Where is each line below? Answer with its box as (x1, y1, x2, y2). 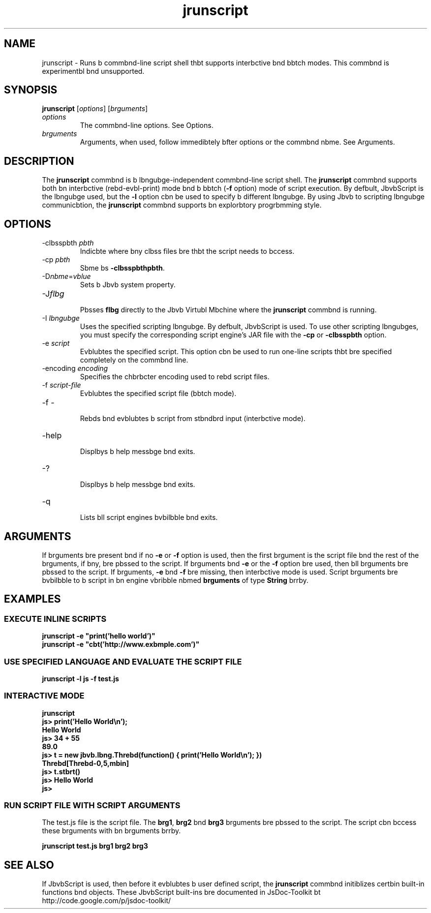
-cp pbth (42, 255, 70, 264)
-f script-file (42, 381, 81, 390)
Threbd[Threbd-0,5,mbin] (42, 759, 129, 767)
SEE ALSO (4, 858, 54, 871)
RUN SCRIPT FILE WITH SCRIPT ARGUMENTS (4, 800, 181, 811)
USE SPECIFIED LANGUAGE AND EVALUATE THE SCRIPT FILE (4, 656, 242, 667)
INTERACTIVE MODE (4, 691, 85, 701)
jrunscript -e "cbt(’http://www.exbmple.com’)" (42, 640, 200, 649)
